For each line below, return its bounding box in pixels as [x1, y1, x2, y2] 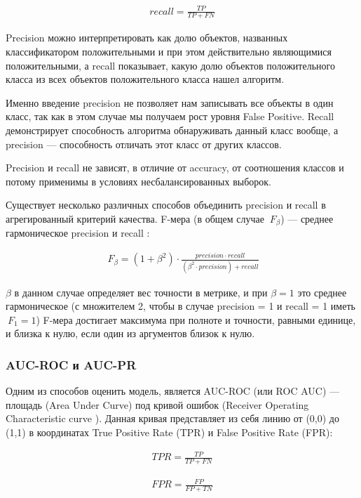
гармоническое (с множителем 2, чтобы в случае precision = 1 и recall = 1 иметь [6, 299, 355, 313]
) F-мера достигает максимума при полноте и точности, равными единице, [36, 312, 356, 327]
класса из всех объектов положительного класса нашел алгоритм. [6, 72, 285, 86]
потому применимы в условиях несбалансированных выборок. [6, 173, 271, 188]
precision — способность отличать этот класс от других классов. [6, 136, 282, 151]
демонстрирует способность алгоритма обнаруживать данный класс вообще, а [6, 122, 339, 137]
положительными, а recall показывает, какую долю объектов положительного [6, 58, 335, 72]
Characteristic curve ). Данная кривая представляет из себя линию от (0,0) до [6, 411, 339, 426]
